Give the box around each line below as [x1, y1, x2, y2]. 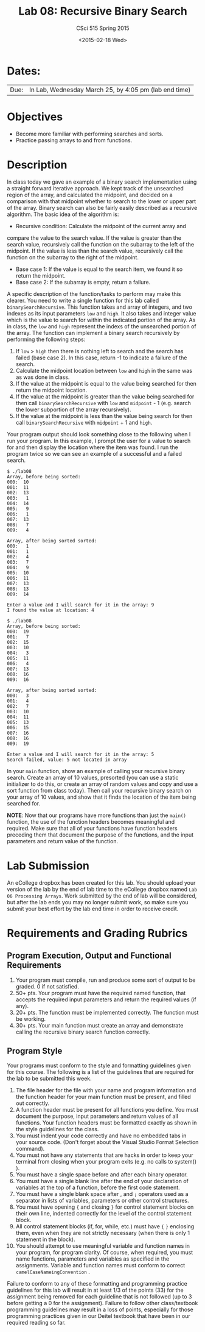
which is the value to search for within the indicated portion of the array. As [7, 316, 196, 323]
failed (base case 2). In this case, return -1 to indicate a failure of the [15, 354, 187, 361]
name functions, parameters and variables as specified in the [15, 1255, 170, 1262]
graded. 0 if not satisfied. [15, 982, 80, 990]
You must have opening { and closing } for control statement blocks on [15, 1203, 194, 1211]
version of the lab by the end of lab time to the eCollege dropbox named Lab [7, 885, 197, 893]
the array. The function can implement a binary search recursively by [7, 329, 180, 336]
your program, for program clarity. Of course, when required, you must [15, 1249, 193, 1256]
